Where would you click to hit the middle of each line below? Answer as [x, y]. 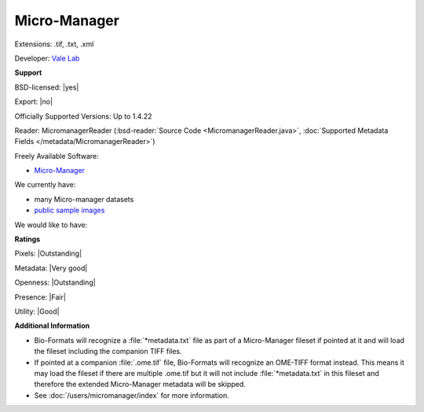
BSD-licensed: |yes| [47, 87]
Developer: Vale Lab [47, 58]
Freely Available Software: [57, 156]
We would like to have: [51, 225]
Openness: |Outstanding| [55, 282]
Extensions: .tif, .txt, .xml [54, 44]
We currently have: [45, 185]
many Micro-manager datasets [84, 199]
